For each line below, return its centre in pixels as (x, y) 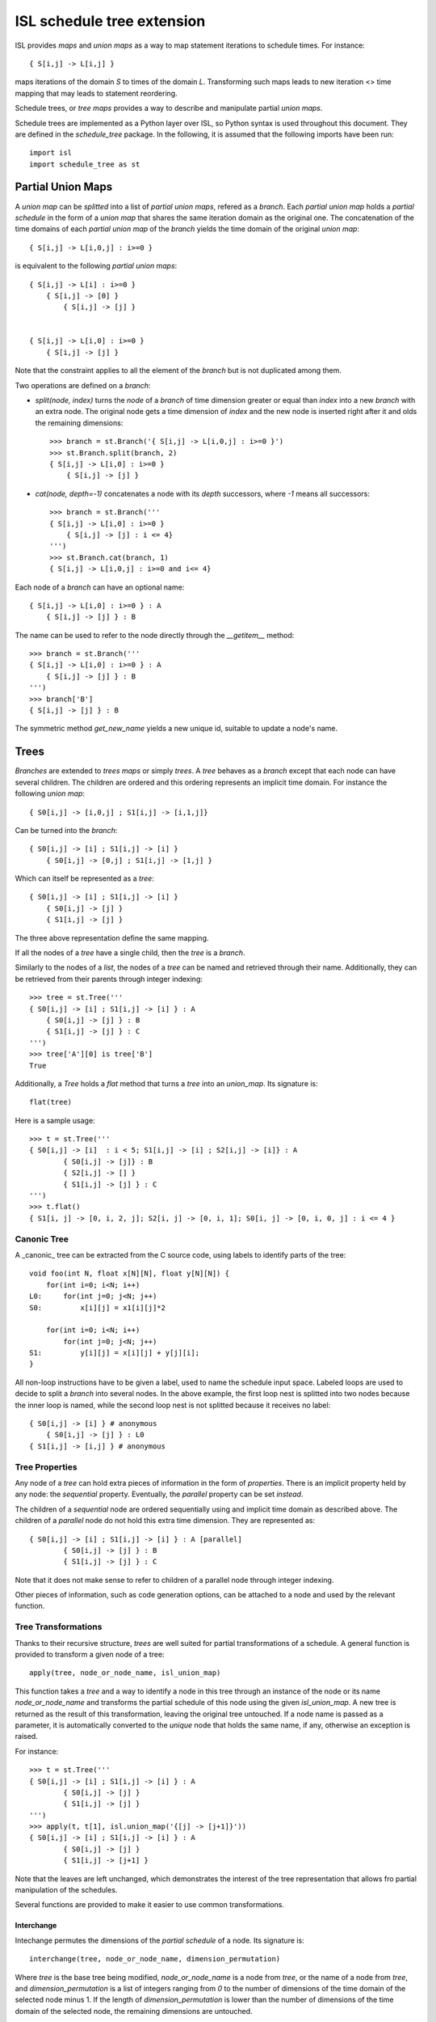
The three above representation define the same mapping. (112, 937)
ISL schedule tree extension (110, 21)
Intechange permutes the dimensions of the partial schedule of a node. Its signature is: (159, 1940)
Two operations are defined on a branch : (83, 385)
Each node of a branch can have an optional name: (100, 587)
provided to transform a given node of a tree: (90, 1655)
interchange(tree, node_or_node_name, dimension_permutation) (155, 1959)
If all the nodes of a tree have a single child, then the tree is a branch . (130, 953)
